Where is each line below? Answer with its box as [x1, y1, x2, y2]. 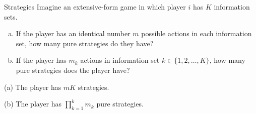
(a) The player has [4, 81, 61, 92]
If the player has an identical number [16, 28, 131, 39]
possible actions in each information [141, 28, 252, 39]
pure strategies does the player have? [16, 64, 130, 75]
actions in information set [80, 55, 160, 65]
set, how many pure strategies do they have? [16, 38, 154, 48]
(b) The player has [4, 98, 62, 109]
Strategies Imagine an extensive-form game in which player [4, 2, 186, 12]
